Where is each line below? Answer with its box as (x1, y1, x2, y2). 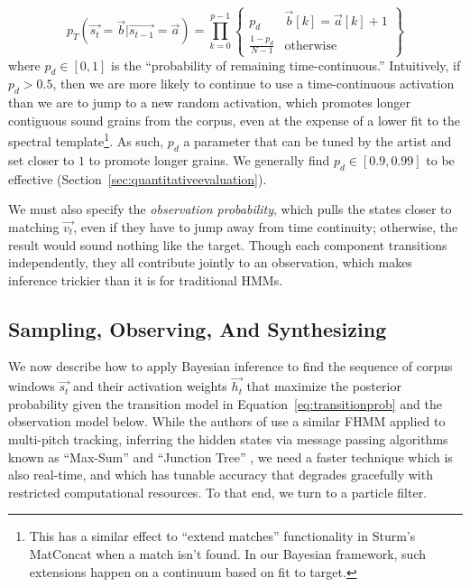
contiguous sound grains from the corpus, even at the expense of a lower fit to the (8, 110, 461, 129)
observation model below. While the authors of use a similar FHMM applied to (8, 412, 446, 431)
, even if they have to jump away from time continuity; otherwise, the (73, 217, 458, 236)
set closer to (8, 150, 75, 169)
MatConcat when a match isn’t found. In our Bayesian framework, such (29, 545, 427, 564)
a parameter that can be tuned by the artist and (183, 132, 452, 151)
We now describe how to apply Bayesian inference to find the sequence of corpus (8, 357, 453, 376)
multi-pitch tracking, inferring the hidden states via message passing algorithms (8, 430, 448, 449)
